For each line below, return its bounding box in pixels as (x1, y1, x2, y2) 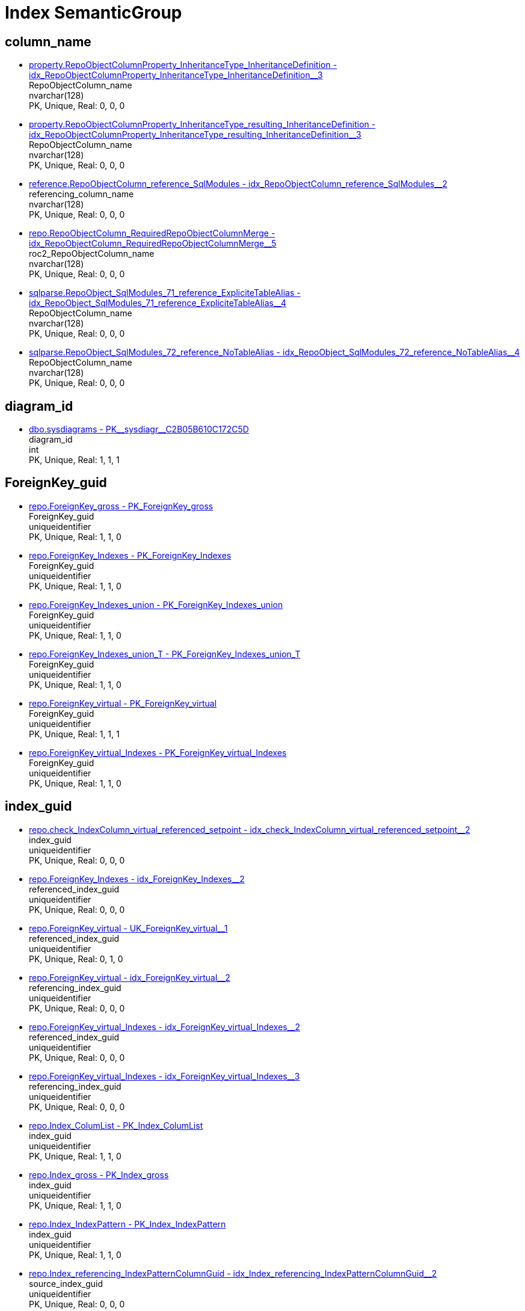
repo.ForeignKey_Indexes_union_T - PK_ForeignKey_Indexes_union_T (29, 648, 301, 659)
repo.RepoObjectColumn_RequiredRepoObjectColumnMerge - (29, 228, 275, 239)
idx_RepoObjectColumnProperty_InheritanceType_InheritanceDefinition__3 (29, 70, 323, 81)
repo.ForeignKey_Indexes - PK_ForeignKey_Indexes (29, 550, 232, 560)
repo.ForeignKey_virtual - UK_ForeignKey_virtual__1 (29, 923, 228, 933)
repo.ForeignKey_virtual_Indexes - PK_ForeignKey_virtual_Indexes (29, 747, 287, 758)
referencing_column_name (29, 189, 134, 200)
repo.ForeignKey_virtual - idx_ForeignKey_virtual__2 (29, 972, 230, 983)
